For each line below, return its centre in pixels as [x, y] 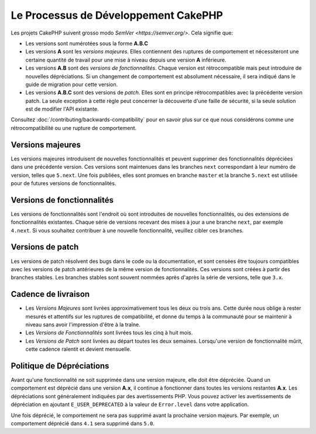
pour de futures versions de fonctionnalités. [63, 183]
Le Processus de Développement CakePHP [117, 15]
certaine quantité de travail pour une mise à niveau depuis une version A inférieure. [126, 60]
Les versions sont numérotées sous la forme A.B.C [87, 43]
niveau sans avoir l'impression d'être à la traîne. [83, 324]
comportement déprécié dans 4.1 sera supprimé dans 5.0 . [83, 423]
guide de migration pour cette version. [72, 84]
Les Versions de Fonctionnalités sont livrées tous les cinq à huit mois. [109, 333]
